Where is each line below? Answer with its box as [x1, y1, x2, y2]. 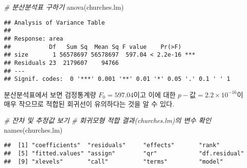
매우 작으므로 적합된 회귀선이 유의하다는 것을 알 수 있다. [4, 99, 175, 109]
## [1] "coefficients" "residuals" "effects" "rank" [4, 142, 220, 149]
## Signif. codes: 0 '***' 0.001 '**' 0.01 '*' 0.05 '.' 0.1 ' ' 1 [4, 76, 230, 83]
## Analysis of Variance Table [4, 19, 105, 26]
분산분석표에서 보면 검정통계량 [4, 89, 96, 99]
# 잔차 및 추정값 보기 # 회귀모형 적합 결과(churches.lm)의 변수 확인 [4, 115, 212, 125]
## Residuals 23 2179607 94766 [4, 59, 119, 66]
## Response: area [4, 35, 63, 42]
